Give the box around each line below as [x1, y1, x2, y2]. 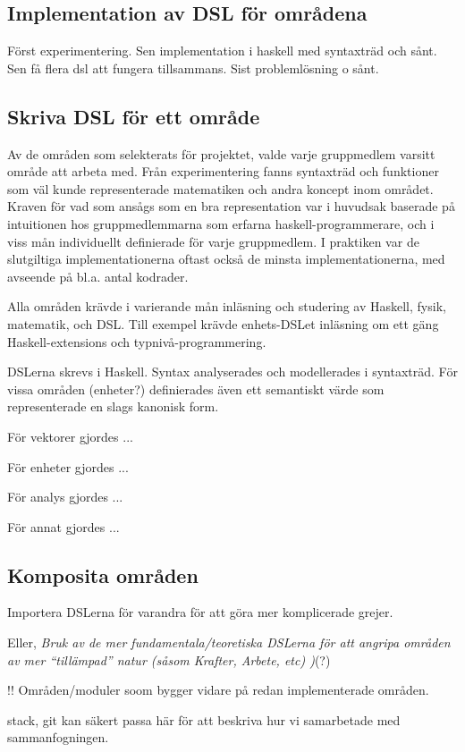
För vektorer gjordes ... [7, 427, 133, 445]
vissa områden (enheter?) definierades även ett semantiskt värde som [7, 379, 385, 398]
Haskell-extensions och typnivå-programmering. [7, 332, 266, 351]
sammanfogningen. [7, 728, 109, 747]
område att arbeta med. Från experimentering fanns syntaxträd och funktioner [7, 162, 439, 181]
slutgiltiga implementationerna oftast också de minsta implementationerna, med [7, 249, 445, 268]
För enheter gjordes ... [7, 457, 129, 476]
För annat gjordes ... [7, 517, 120, 536]
